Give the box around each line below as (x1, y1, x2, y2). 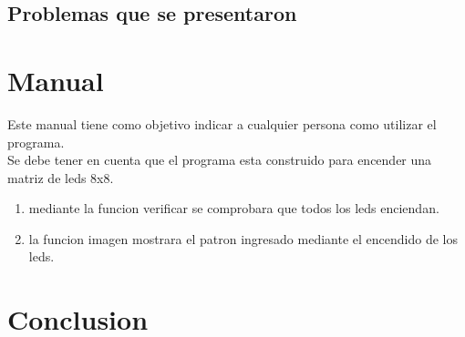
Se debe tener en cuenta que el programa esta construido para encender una (7, 150, 432, 169)
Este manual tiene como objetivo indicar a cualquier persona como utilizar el (7, 114, 437, 133)
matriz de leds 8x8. (7, 168, 114, 187)
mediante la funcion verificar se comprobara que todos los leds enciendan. (28, 199, 439, 218)
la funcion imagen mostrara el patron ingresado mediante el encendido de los (28, 229, 458, 248)
